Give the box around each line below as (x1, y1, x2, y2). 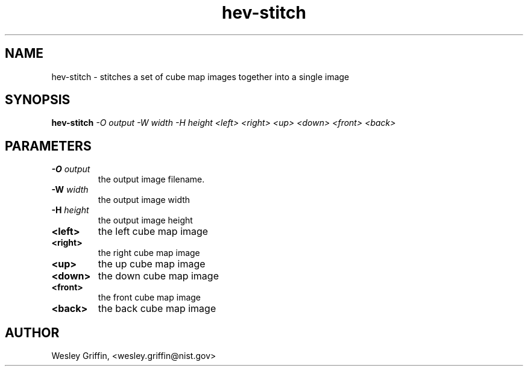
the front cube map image (98, 292, 201, 303)
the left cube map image (98, 225, 209, 238)
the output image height (98, 215, 193, 226)
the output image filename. (98, 174, 205, 185)
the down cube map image (98, 270, 219, 282)
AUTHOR (5, 325, 60, 340)
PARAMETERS (5, 138, 92, 154)
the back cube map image (98, 302, 216, 315)
